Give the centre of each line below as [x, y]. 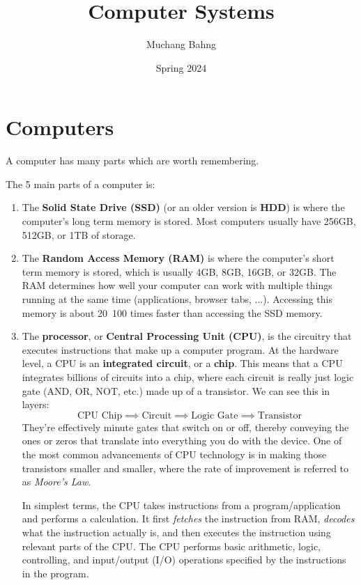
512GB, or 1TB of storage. [79, 234]
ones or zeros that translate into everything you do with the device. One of [182, 440]
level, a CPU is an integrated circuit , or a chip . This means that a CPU [182, 363]
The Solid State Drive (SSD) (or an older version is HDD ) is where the [183, 207]
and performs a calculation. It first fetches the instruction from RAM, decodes [188, 518]
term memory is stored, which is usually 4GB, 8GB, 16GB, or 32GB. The [179, 271]
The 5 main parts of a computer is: [80, 184]
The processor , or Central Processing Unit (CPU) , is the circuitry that [187, 336]
